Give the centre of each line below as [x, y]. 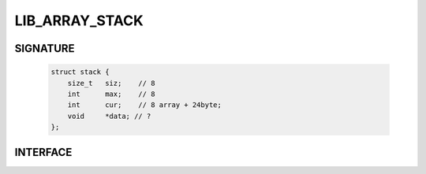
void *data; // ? [109, 116]
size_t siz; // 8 [111, 83]
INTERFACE [43, 152]
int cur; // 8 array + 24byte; [145, 105]
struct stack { [80, 72]
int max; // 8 [111, 94]
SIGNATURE [45, 48]
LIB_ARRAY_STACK [79, 20]
